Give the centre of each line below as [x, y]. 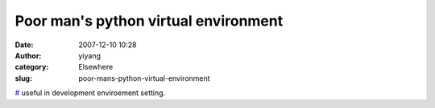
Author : [28, 55]
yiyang [89, 55]
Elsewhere [96, 67]
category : [32, 67]
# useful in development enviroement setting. [90, 93]
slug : [23, 78]
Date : [24, 45]
